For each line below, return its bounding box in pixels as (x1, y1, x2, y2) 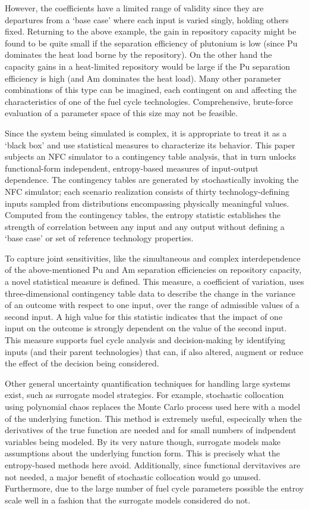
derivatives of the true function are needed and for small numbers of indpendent (5, 424, 297, 436)
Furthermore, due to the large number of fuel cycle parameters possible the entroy (5, 482, 304, 495)
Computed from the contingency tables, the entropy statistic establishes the (5, 209, 281, 221)
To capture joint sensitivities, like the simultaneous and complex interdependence (5, 251, 301, 264)
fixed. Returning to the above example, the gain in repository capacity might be (5, 25, 297, 38)
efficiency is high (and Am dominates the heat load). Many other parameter (5, 71, 281, 84)
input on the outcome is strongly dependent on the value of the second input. (5, 322, 287, 334)
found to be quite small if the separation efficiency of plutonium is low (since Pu (5, 36, 298, 49)
